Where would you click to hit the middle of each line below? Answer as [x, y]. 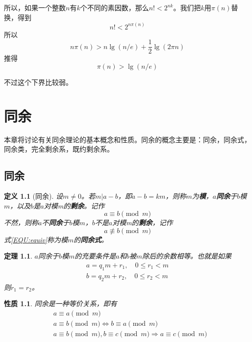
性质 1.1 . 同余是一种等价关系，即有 [61, 303]
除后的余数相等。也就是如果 [187, 256]
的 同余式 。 [91, 239]
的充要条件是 [95, 256]
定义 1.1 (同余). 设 [34, 196]
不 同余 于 [56, 223]
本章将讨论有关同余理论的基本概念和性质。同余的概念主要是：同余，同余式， [127, 139]
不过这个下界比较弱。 [38, 82]
